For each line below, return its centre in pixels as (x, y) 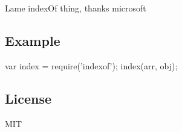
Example (33, 40)
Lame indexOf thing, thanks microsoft (76, 8)
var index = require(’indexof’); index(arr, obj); (91, 65)
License (28, 98)
